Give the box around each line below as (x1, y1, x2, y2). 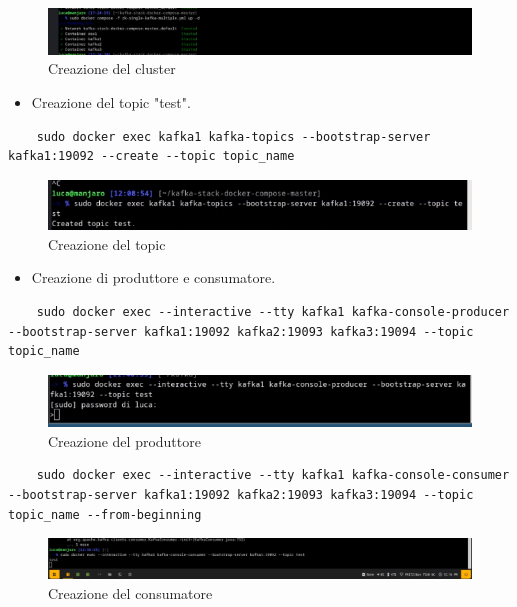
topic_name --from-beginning (8, 507, 202, 522)
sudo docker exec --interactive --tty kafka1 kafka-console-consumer (36, 468, 510, 483)
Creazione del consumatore (48, 582, 213, 603)
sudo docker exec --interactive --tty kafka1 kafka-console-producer (36, 305, 510, 320)
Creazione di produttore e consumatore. (31, 267, 276, 288)
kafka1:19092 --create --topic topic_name (8, 149, 295, 164)
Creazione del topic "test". (31, 91, 191, 112)
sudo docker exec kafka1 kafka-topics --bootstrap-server (36, 129, 431, 144)
